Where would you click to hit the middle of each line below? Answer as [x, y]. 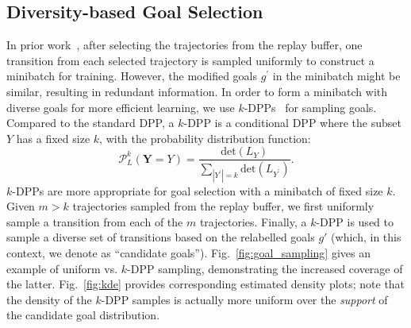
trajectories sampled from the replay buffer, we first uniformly [223, 206]
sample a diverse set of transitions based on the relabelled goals [161, 237]
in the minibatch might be [336, 76]
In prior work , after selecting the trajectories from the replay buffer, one [184, 45]
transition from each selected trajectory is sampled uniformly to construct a [190, 60]
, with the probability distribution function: [205, 138]
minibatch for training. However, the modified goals [132, 76]
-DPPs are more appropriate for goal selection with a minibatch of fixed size [198, 190]
